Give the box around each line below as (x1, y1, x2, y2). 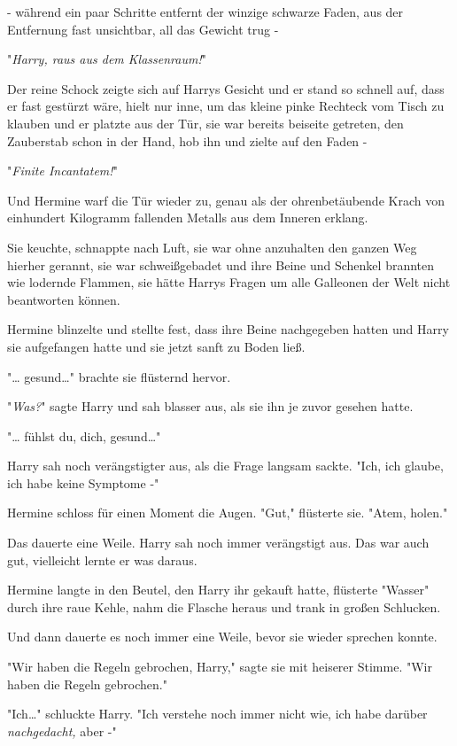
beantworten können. (7, 290, 120, 308)
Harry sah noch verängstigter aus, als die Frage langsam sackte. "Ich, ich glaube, (7, 456, 444, 475)
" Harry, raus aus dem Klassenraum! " (7, 50, 206, 68)
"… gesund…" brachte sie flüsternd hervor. (7, 367, 231, 385)
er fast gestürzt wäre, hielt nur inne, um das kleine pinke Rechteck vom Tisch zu (7, 97, 445, 115)
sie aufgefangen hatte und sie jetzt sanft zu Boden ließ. (7, 337, 306, 355)
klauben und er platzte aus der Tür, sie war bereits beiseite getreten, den (7, 113, 404, 132)
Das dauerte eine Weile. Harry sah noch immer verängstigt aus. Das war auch (7, 533, 430, 552)
